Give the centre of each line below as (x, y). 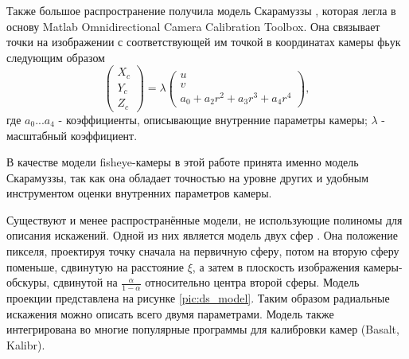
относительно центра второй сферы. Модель (252, 282)
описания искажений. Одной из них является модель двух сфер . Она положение (203, 235)
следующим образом (56, 57)
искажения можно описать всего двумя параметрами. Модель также (170, 313)
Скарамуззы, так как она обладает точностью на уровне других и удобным (188, 177)
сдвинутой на (85, 282)
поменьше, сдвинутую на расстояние (95, 266)
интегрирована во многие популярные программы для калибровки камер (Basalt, (203, 329)
